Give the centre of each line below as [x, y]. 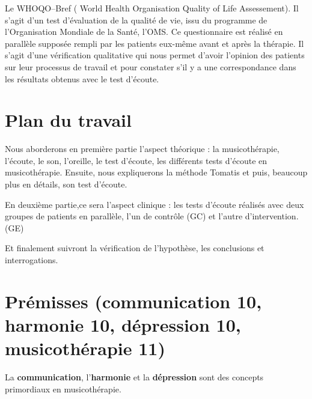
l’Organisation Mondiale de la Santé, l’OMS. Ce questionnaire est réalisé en [144, 32]
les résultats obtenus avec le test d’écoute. [82, 78]
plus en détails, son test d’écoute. [66, 184]
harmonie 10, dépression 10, [123, 324]
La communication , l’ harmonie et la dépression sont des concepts [134, 377]
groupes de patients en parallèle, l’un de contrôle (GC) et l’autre [124, 216]
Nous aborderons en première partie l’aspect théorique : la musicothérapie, [142, 149]
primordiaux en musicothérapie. [63, 388]
